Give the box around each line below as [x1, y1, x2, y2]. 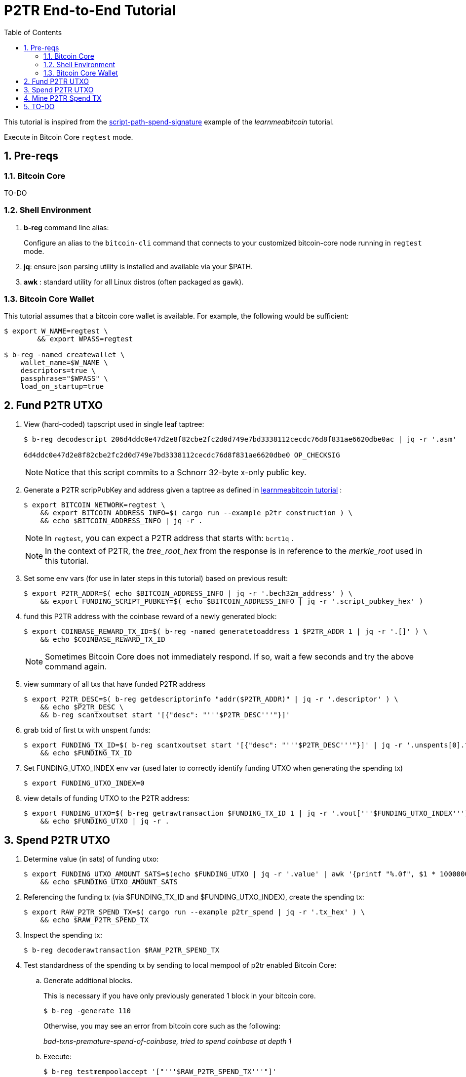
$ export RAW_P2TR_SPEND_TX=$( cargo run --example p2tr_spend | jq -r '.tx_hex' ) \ [24, 908, 365, 916]
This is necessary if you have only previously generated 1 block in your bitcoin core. [43, 992, 316, 1000]
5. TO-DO [24, 102, 55, 111]
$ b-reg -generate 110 [43, 1007, 131, 1015]
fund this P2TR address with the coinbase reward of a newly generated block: [24, 612, 277, 621]
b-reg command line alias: [24, 223, 109, 232]
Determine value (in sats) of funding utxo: [24, 855, 159, 864]
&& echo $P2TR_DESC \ [40, 703, 124, 711]
